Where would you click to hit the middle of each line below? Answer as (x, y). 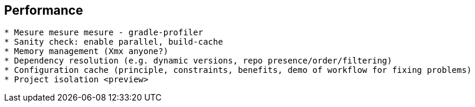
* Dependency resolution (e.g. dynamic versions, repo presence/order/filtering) (198, 61)
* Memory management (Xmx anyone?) (86, 51)
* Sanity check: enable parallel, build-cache (114, 42)
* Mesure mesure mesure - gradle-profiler (104, 33)
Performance (44, 10)
